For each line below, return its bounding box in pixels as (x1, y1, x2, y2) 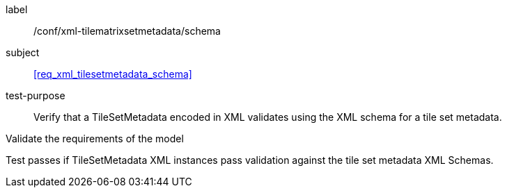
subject (6, 47, 40, 58)
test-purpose (6, 90, 65, 101)
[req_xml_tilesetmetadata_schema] (33, 68, 192, 80)
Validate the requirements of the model (6, 133, 184, 144)
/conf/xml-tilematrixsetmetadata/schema (33, 25, 221, 37)
